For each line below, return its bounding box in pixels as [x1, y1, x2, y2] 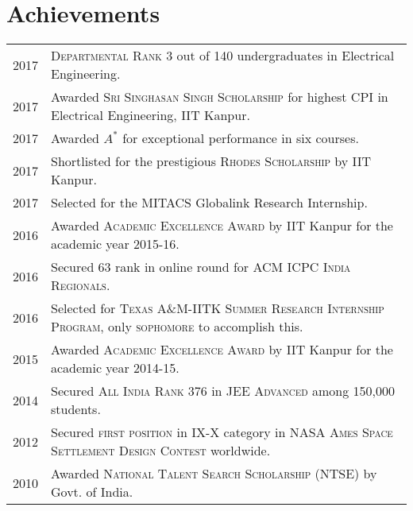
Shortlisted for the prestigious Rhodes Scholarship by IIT [51, 152, 372, 171]
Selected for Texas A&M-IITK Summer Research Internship [51, 299, 384, 318]
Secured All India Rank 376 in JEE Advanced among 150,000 [51, 381, 396, 401]
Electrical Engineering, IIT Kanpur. [51, 106, 250, 125]
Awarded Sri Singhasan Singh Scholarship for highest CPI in [51, 87, 388, 106]
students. [51, 400, 101, 419]
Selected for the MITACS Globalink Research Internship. [51, 193, 368, 212]
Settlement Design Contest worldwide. [51, 441, 271, 460]
